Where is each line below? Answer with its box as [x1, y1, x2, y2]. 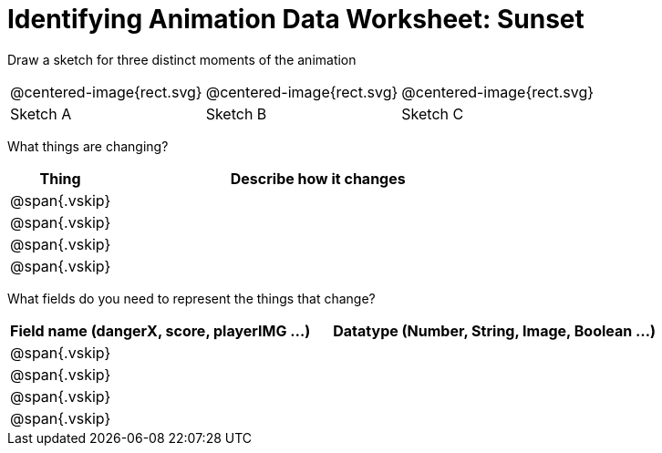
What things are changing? [7, 138, 169, 154]
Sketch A [10, 104, 72, 123]
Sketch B [205, 104, 267, 123]
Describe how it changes [230, 169, 406, 188]
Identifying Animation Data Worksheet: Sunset [7, 4, 584, 35]
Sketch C [401, 104, 464, 123]
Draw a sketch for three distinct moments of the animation [7, 51, 357, 67]
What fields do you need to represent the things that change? [7, 290, 376, 306]
